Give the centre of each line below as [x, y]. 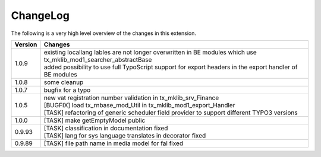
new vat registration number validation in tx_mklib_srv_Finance [131, 98]
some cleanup [64, 82]
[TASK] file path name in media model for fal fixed [114, 143]
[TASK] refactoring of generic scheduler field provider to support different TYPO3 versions [171, 113]
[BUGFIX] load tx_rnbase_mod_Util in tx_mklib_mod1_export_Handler [139, 105]
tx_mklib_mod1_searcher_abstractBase [98, 59]
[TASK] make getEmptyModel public [95, 120]
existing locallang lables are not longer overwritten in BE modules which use [150, 52]
